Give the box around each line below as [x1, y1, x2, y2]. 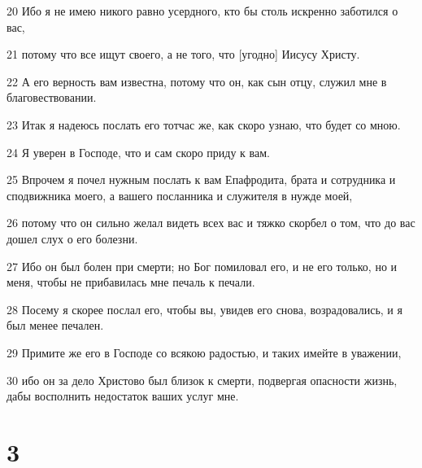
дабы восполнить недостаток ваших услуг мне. [7, 387, 239, 405]
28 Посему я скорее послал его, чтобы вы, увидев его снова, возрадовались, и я [7, 300, 402, 317]
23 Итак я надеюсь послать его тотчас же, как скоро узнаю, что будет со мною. [7, 116, 401, 133]
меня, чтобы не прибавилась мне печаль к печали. [7, 273, 255, 291]
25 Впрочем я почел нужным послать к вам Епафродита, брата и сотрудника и [7, 171, 396, 188]
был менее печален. [7, 317, 104, 334]
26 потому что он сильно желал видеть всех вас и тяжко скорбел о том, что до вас [7, 214, 415, 231]
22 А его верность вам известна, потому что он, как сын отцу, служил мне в [7, 72, 387, 90]
